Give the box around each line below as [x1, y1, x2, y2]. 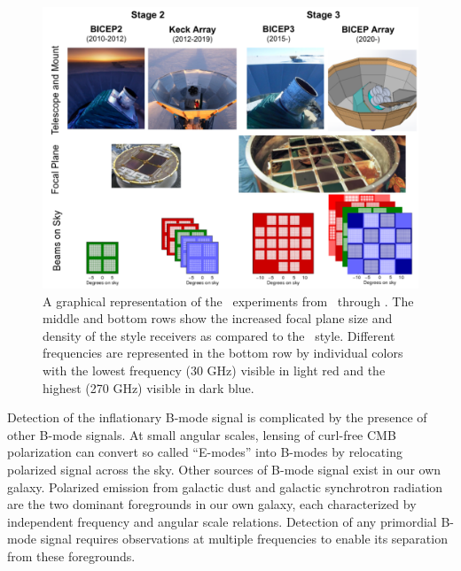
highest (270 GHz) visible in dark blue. [43, 378, 254, 397]
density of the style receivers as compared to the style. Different [43, 326, 395, 344]
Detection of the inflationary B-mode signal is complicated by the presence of [7, 408, 427, 427]
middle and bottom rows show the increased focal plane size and [43, 309, 393, 328]
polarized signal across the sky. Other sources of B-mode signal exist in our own [7, 459, 441, 478]
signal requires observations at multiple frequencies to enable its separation [40, 529, 448, 548]
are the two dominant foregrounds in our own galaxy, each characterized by [7, 495, 417, 513]
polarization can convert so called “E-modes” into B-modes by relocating [7, 443, 402, 461]
